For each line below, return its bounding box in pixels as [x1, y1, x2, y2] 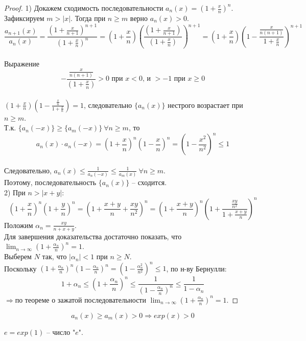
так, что [42, 251, 67, 262]
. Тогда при [70, 13, 106, 23]
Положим [4, 219, 33, 230]
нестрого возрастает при [168, 99, 243, 110]
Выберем [4, 251, 32, 262]
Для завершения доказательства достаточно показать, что [4, 231, 182, 241]
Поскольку [4, 263, 37, 274]
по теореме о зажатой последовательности [15, 297, 146, 304]
